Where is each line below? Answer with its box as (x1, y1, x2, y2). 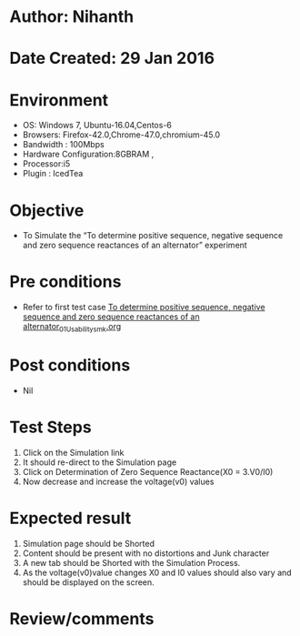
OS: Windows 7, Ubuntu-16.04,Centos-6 (22, 120, 173, 131)
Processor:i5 (22, 158, 71, 169)
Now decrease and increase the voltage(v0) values (22, 476, 215, 487)
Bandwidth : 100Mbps (22, 139, 105, 150)
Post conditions (9, 355, 131, 376)
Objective (9, 200, 85, 220)
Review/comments (9, 608, 155, 629)
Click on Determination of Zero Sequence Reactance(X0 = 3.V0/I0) (22, 466, 274, 477)
